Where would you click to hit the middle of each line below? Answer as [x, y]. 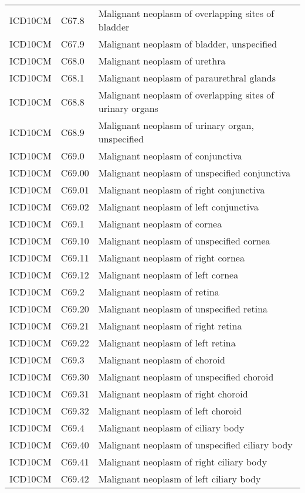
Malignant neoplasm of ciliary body [171, 428]
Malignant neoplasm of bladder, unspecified [188, 44]
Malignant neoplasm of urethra [162, 61]
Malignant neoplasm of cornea [160, 224]
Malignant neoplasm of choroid [162, 360]
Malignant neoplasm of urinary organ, [176, 125]
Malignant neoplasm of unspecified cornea [184, 241]
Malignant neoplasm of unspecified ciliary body [195, 445]
